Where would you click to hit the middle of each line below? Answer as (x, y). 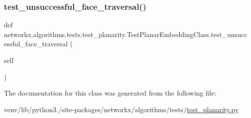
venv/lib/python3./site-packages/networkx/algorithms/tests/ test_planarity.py (121, 109)
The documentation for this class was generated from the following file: (110, 93)
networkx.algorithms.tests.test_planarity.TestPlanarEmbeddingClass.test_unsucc (126, 34)
